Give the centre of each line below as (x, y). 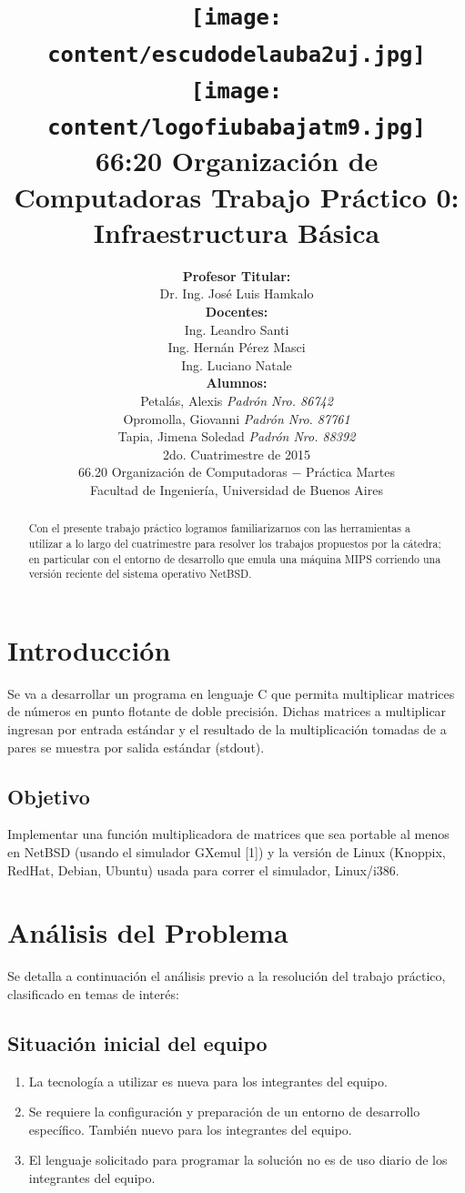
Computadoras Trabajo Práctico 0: (237, 196)
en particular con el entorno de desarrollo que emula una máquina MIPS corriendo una (235, 558)
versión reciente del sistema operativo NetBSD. (140, 574)
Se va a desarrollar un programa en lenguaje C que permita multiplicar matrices (231, 693)
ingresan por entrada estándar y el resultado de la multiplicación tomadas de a (227, 729)
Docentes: (237, 311)
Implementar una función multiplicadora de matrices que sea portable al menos (228, 834)
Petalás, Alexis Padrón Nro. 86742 (237, 400)
